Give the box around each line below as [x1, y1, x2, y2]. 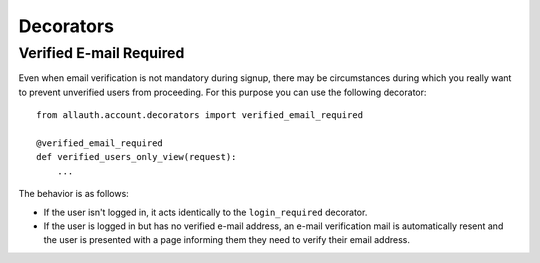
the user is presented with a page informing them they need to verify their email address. [43, 234, 410, 246]
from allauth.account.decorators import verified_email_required [36, 110, 364, 121]
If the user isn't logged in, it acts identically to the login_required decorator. [43, 206, 368, 218]
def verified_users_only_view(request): [36, 151, 237, 163]
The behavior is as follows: [18, 188, 129, 200]
